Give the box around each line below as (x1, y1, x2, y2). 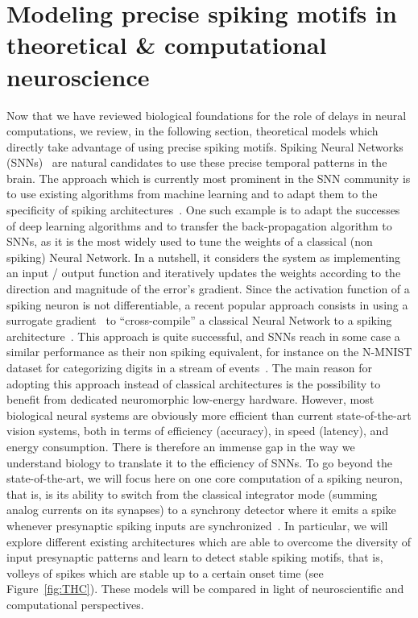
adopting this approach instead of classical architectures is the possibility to (6, 375, 381, 392)
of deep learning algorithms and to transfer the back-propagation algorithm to (6, 217, 392, 234)
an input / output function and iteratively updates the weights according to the (6, 264, 401, 281)
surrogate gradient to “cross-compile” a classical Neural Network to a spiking (6, 312, 392, 329)
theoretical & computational (6, 28, 327, 61)
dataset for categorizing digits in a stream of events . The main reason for (6, 359, 372, 375)
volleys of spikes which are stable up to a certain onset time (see (6, 564, 324, 581)
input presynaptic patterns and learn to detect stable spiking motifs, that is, (6, 549, 383, 566)
